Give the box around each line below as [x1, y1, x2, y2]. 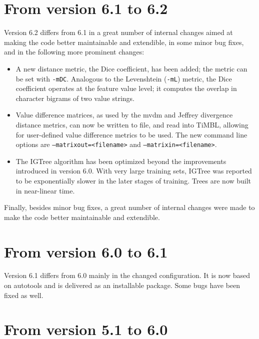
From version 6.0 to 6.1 [4, 241, 168, 261]
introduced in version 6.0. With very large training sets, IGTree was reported [15, 165, 252, 176]
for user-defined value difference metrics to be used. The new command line [15, 129, 247, 139]
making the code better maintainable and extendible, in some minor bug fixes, [4, 36, 244, 47]
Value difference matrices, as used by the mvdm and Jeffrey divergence [15, 109, 233, 120]
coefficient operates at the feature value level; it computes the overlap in [15, 83, 237, 93]
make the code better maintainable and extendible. [4, 211, 160, 222]
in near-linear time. [15, 185, 75, 195]
